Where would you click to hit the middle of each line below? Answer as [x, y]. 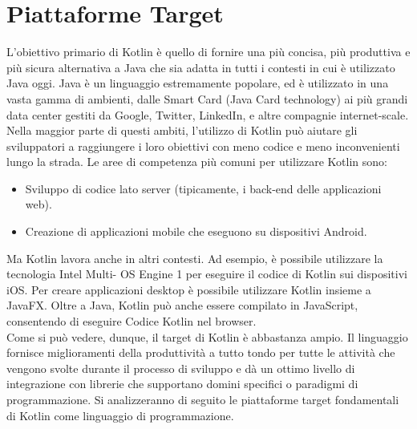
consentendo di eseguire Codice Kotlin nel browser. [132, 321]
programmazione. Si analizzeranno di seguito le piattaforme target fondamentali [203, 399]
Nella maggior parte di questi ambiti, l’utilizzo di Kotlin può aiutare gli [182, 130]
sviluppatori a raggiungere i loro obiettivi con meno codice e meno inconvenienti [203, 146]
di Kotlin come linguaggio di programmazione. [120, 415]
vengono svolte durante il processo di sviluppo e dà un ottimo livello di [181, 368]
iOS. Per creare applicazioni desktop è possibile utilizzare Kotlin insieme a [189, 289]
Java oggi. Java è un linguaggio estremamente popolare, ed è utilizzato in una [198, 83]
